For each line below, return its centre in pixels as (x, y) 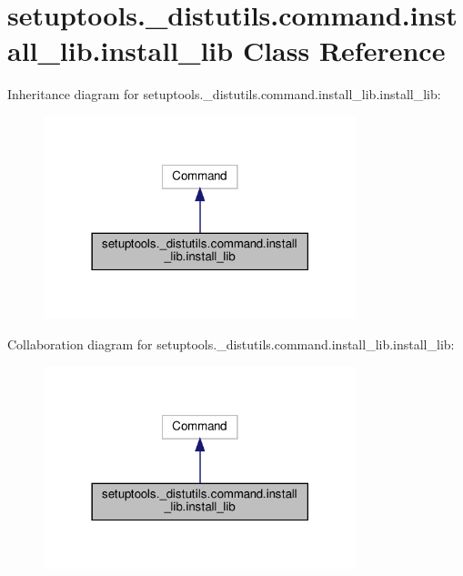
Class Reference (344, 51)
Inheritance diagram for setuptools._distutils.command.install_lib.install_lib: (224, 94)
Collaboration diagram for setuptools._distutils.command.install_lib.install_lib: (231, 344)
